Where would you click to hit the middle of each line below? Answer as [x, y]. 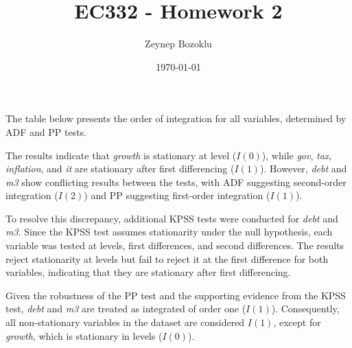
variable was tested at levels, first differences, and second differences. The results [175, 245]
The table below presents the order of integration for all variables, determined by [176, 118]
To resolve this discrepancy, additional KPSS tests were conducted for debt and [172, 218]
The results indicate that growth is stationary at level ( [121, 155]
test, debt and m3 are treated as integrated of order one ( [126, 309]
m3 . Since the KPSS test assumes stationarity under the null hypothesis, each [169, 232]
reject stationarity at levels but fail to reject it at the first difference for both [167, 258]
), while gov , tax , [297, 155]
